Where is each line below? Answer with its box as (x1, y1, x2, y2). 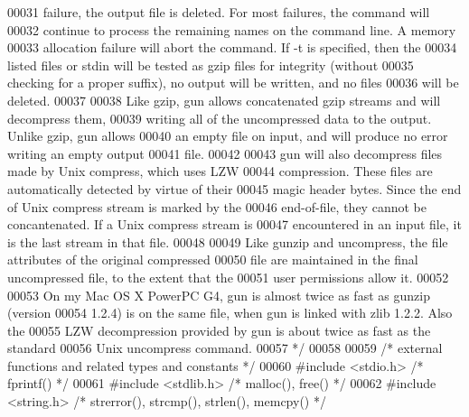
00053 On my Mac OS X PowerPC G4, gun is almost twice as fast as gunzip (7, 285, 430, 304)
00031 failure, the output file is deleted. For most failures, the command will (7, 3, 430, 21)
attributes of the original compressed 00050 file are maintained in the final (7, 250, 418, 269)
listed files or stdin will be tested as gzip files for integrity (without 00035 (7, 55, 414, 74)
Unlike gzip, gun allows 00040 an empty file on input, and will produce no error (7, 126, 448, 145)
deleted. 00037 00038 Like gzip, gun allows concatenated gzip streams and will (7, 90, 441, 109)
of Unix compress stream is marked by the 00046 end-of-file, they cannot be (7, 197, 427, 216)
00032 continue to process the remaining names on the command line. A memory (7, 20, 456, 39)
